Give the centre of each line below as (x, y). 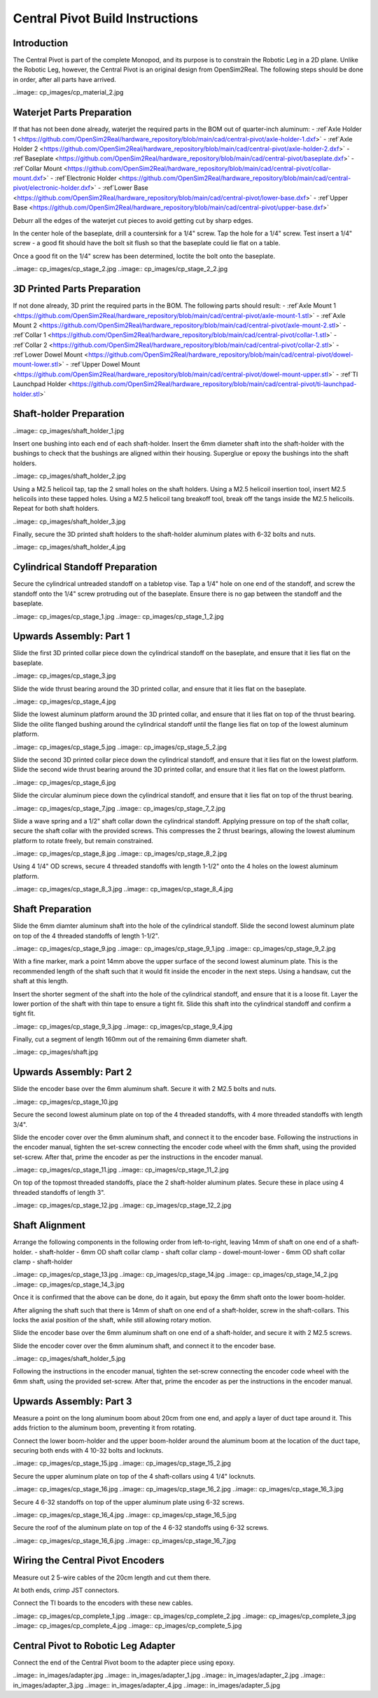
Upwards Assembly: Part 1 (71, 637)
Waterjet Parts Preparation (72, 112)
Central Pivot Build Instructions (106, 18)
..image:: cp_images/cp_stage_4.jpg (64, 701)
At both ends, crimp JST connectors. (66, 1590)
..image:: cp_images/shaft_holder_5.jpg (69, 1359)
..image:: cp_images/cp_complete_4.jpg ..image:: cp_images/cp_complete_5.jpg (127, 1626)
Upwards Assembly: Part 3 (72, 1401)
